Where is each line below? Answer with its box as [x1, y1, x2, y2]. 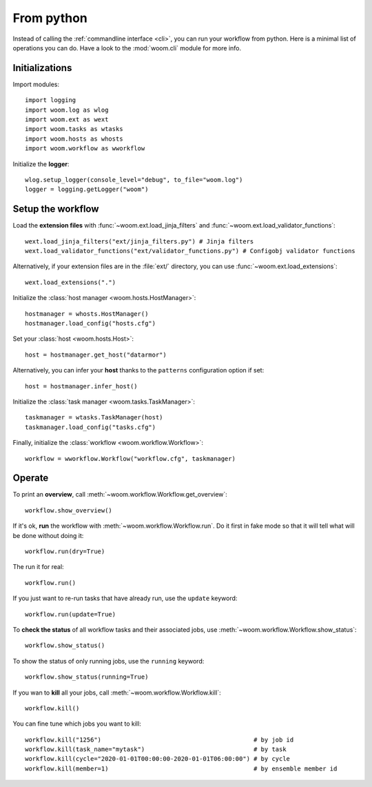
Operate [12, 472, 49, 484]
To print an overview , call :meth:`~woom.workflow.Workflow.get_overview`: [12, 490, 227, 499]
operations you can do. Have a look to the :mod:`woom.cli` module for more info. [12, 43, 242, 52]
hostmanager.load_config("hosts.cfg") [25, 319, 156, 327]
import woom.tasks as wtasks [25, 125, 123, 133]
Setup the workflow [12, 203, 99, 215]
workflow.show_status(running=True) [25, 673, 149, 681]
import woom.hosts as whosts [25, 135, 123, 143]
